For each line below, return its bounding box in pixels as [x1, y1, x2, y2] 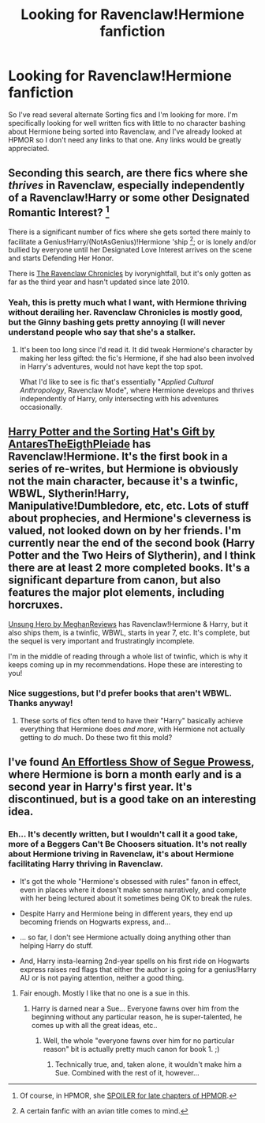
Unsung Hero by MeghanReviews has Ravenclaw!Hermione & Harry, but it [8, 619, 248, 628]
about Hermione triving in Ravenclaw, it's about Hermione [8, 848, 234, 859]
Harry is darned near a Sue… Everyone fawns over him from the [31, 1003, 239, 1013]
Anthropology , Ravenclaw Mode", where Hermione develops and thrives [19, 385, 255, 395]
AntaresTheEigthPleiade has [8, 438, 151, 451]
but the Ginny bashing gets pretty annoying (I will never [8, 317, 226, 328]
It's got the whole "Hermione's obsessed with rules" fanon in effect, [19, 876, 241, 886]
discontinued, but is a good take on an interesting [8, 793, 256, 806]
